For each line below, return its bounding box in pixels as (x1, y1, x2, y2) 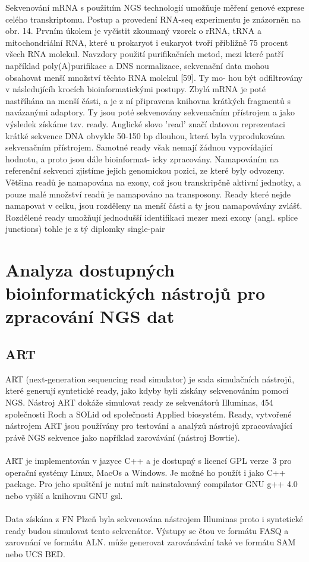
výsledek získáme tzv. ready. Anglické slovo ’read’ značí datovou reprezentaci (5, 117, 285, 130)
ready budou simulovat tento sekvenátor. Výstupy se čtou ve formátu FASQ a (5, 524, 289, 536)
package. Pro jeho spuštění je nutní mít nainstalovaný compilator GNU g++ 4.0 (5, 478, 298, 490)
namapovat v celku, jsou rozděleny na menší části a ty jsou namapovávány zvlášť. (5, 199, 302, 212)
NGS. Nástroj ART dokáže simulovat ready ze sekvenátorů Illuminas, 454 (5, 396, 273, 409)
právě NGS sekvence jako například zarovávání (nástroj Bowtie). (5, 431, 240, 443)
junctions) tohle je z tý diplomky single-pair (5, 222, 165, 235)
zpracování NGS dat (5, 304, 175, 328)
